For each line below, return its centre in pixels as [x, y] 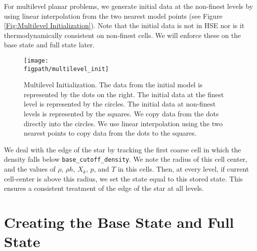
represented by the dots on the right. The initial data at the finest [124, 94]
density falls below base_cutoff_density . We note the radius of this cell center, [126, 159]
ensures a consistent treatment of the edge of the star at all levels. [104, 188]
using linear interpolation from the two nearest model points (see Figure [113, 16]
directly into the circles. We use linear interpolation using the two [123, 123]
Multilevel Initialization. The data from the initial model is [113, 85]
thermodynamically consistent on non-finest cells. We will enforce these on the [123, 35]
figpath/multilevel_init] [66, 69]
